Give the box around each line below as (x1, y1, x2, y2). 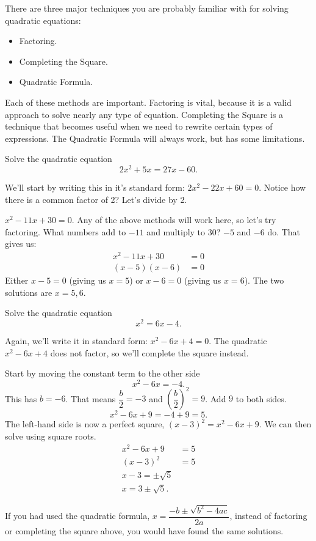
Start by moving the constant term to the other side (5, 367, 200, 380)
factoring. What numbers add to (5, 225, 126, 238)
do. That (267, 225, 301, 238)
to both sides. (235, 392, 287, 405)
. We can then (259, 418, 312, 430)
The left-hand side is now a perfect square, (5, 418, 165, 430)
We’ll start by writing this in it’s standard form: (5, 181, 185, 194)
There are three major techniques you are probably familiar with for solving (5, 2, 289, 14)
